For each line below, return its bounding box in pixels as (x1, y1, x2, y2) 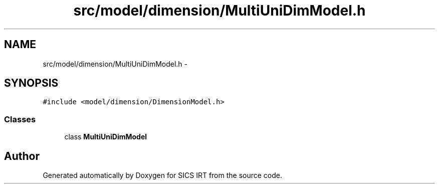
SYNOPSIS (4, 77, 59, 90)
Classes (4, 114, 36, 124)
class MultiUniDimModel (64, 132, 147, 141)
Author (4, 149, 40, 162)
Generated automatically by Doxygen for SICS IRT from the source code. (43, 171, 283, 180)
